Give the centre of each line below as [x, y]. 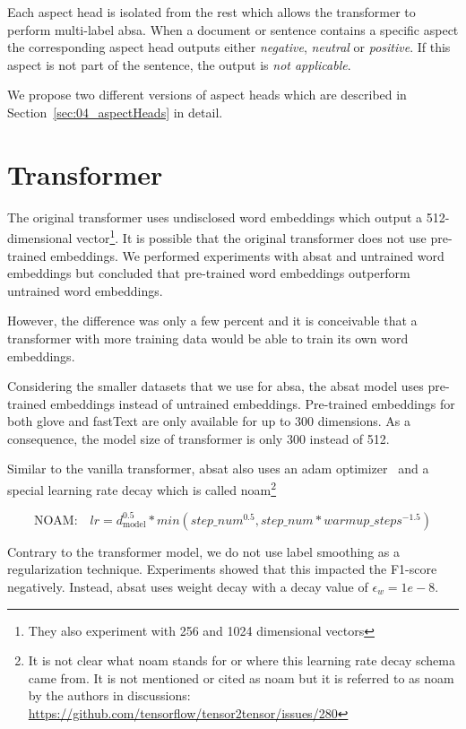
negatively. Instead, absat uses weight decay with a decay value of [188, 586]
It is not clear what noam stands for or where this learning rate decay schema [242, 660]
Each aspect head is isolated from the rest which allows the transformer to [211, 12]
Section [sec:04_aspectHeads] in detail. [115, 112]
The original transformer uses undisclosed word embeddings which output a [215, 217]
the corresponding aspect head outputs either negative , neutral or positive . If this [229, 47]
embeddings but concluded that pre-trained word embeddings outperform [209, 273]
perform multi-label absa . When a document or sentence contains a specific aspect [233, 29]
